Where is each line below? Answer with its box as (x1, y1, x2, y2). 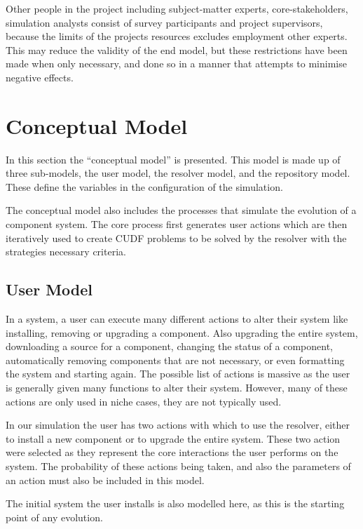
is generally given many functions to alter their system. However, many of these (6, 380, 348, 395)
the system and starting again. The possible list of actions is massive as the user (6, 366, 350, 381)
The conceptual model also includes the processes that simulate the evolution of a (6, 203, 357, 217)
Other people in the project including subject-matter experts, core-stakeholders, (6, 1, 348, 15)
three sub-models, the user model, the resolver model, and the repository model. (6, 166, 350, 180)
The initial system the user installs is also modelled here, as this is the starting (6, 496, 345, 511)
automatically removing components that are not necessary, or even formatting (6, 352, 345, 367)
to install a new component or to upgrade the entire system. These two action (6, 431, 341, 446)
